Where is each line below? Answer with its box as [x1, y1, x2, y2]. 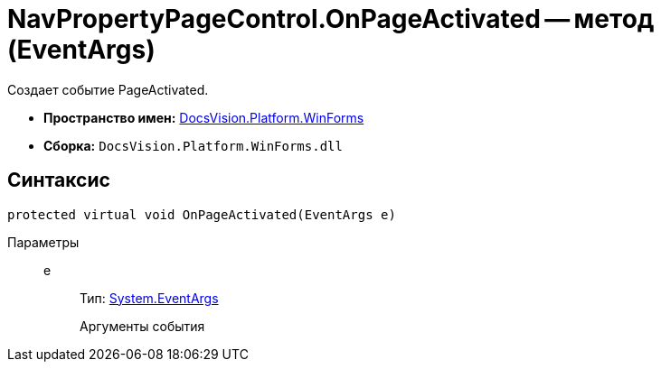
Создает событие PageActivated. [7, 81, 209, 97]
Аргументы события [80, 318, 205, 334]
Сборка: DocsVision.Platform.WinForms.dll [43, 137, 343, 153]
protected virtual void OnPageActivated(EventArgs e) [7, 207, 396, 222]
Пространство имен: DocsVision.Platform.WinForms [43, 109, 364, 125]
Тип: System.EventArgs [80, 290, 219, 306]
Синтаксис [7, 169, 110, 192]
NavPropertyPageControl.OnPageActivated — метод [7, 4, 655, 34]
